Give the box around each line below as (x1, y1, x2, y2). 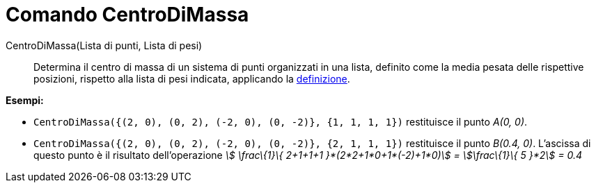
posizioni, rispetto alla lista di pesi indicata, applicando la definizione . (33, 72, 350, 85)
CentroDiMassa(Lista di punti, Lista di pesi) (6, 39, 203, 51)
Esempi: (6, 94, 44, 106)
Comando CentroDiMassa (6, 3, 249, 26)
